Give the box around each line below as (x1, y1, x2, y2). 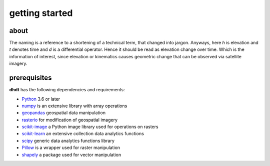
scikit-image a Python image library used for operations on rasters (21, 124, 158, 130)
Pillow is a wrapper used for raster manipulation (21, 145, 120, 151)
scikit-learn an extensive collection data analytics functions (21, 131, 144, 137)
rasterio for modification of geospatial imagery (21, 117, 117, 123)
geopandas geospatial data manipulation (21, 110, 106, 116)
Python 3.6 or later (21, 96, 60, 102)
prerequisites (9, 74, 52, 82)
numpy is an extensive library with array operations (21, 103, 127, 109)
